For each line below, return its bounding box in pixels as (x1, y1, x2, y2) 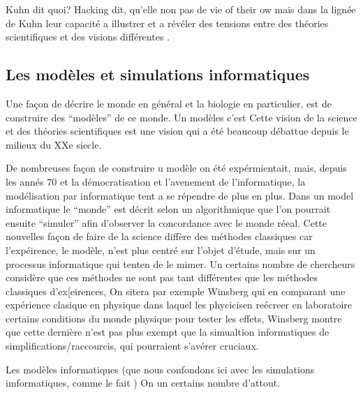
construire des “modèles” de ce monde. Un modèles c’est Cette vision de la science (6, 110, 357, 124)
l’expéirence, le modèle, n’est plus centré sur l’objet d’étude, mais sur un (6, 242, 316, 257)
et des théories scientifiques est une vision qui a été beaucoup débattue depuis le (6, 124, 349, 138)
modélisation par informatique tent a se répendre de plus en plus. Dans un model (6, 188, 354, 202)
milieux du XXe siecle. (6, 137, 102, 151)
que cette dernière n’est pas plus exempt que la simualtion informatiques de (6, 325, 329, 339)
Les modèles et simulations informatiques (6, 64, 310, 85)
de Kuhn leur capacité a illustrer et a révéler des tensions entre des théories (6, 15, 329, 30)
